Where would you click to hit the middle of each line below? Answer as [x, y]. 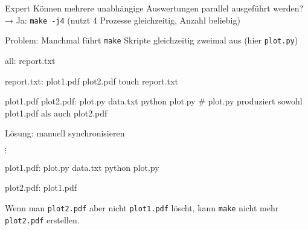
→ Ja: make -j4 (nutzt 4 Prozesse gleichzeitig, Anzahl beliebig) [123, 20]
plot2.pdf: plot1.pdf [41, 187]
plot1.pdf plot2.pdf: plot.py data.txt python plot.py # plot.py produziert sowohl [154, 101]
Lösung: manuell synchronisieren [65, 133]
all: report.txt [30, 60]
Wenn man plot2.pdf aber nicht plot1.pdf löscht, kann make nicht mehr [142, 208]
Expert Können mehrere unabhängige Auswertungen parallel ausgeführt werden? [154, 8]
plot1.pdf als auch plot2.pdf [56, 113]
